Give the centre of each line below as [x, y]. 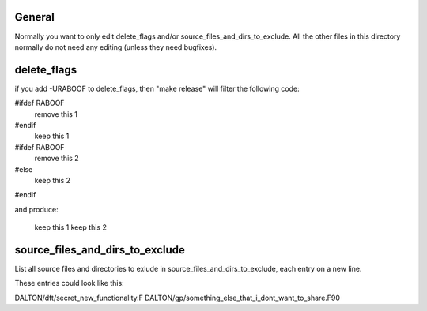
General [35, 17]
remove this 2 [57, 159]
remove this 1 [56, 114]
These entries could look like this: [69, 283]
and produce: [36, 209]
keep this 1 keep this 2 [70, 227]
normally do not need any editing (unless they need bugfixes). [116, 47]
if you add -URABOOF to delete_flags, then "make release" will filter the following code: [157, 88]
